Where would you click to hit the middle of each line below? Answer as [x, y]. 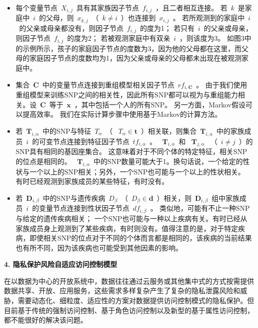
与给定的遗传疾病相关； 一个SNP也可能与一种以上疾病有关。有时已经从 [131, 218]
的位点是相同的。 [43, 161]
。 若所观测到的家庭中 [209, 18]
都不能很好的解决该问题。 [46, 320]
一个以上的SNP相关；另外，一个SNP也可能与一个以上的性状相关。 [137, 171]
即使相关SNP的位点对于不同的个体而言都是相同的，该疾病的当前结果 [141, 238]
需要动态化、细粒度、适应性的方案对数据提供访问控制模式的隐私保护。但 [136, 300]
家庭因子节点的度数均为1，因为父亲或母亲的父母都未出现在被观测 [135, 58]
